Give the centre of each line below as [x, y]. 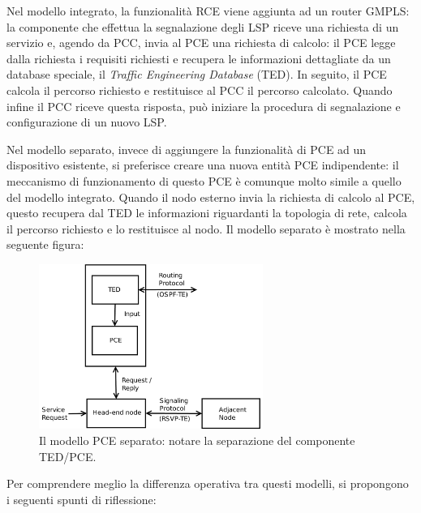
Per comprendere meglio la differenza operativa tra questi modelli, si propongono [208, 483]
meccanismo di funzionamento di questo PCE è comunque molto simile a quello [204, 180]
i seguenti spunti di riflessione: [82, 499]
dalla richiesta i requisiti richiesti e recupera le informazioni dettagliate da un [199, 58]
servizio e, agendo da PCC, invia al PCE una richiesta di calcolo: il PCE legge [201, 43]
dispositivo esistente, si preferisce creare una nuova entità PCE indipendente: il [203, 165]
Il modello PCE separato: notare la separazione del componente [197, 440]
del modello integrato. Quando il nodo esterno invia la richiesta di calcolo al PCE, [211, 197]
